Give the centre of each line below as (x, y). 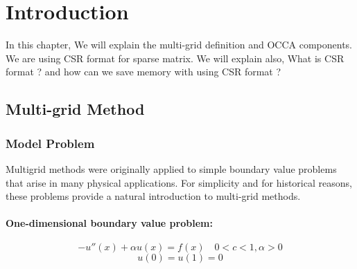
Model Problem (50, 143)
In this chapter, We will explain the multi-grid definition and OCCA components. (179, 45)
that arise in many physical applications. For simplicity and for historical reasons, (179, 182)
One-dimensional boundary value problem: (109, 223)
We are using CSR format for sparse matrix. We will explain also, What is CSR (175, 58)
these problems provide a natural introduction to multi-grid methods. (153, 196)
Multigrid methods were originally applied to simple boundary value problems (171, 168)
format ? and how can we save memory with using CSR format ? (143, 72)
